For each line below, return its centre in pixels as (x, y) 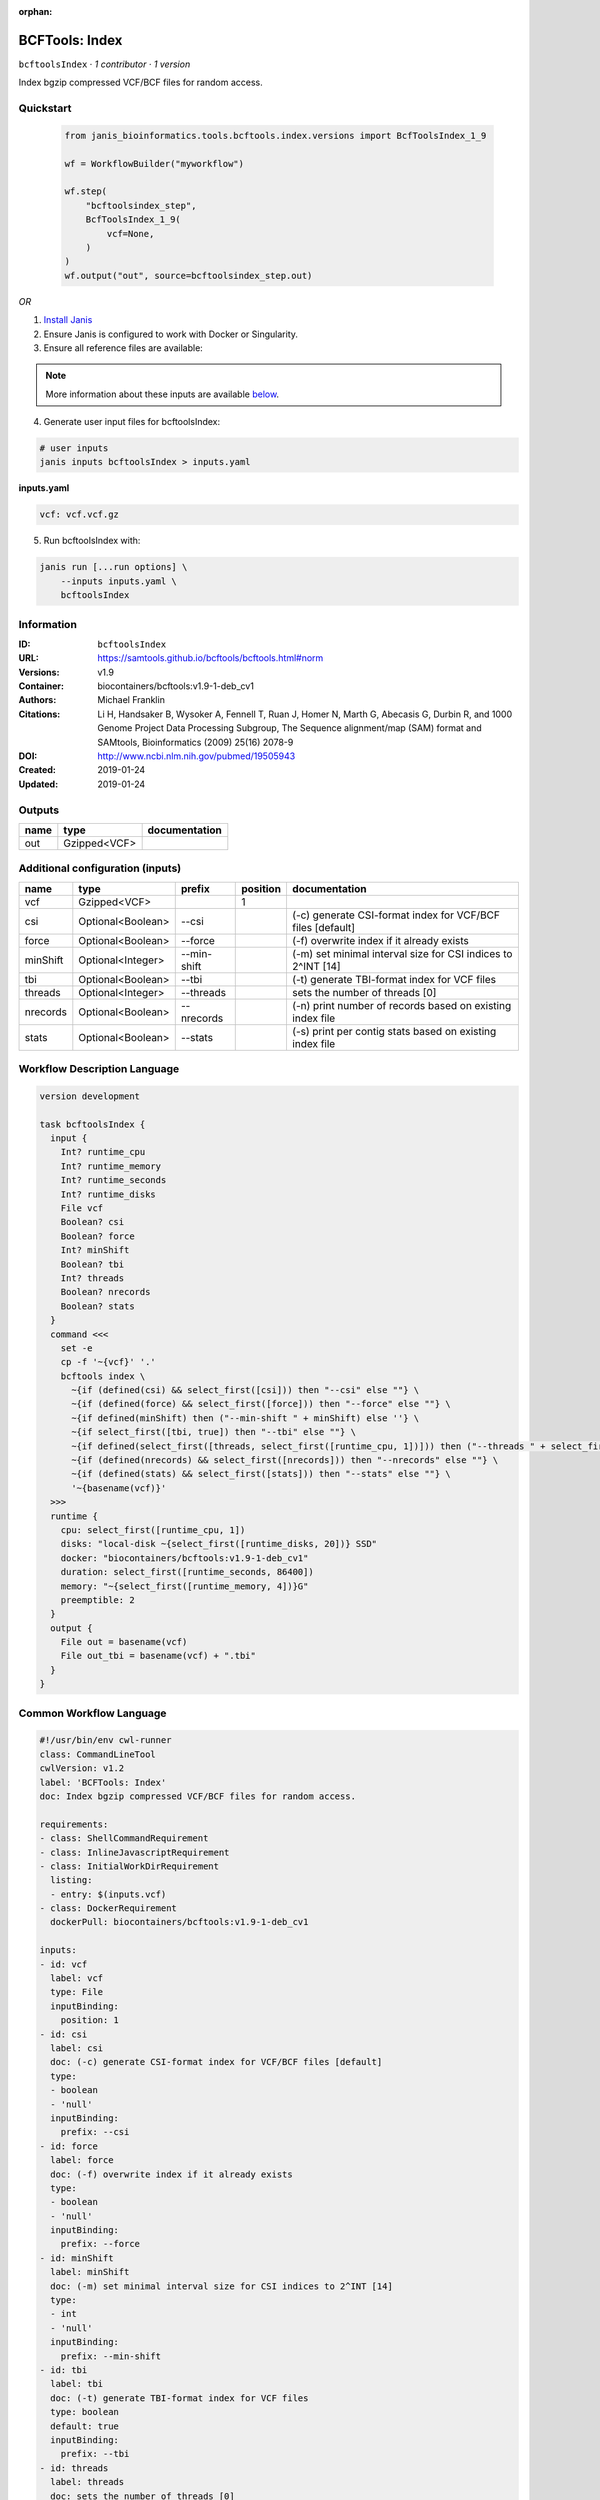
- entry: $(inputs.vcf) (108, 1894)
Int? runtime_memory (111, 1166)
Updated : (38, 784)
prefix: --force (100, 2244)
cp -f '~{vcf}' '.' (108, 1362)
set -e (76, 1348)
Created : (37, 770)
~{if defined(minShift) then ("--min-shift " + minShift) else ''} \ (245, 1418)
